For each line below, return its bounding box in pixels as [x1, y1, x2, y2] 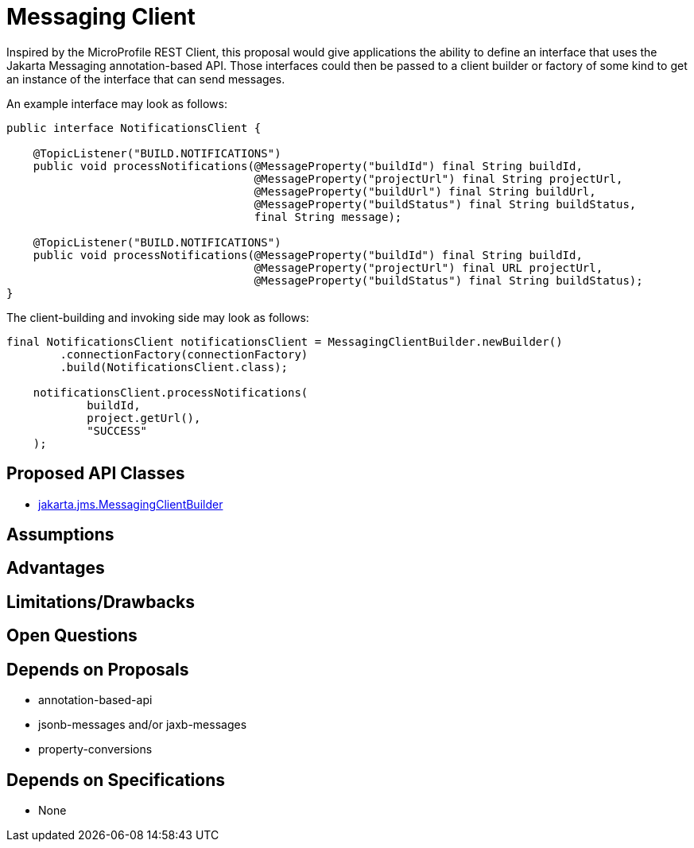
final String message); [254, 210, 402, 223]
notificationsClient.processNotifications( [33, 385, 308, 399]
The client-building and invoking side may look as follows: [6, 310, 309, 324]
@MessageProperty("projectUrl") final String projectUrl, [254, 172, 623, 185]
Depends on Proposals [6, 659, 189, 680]
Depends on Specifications [6, 769, 226, 790]
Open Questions [6, 625, 138, 646]
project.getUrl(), [87, 411, 201, 424]
